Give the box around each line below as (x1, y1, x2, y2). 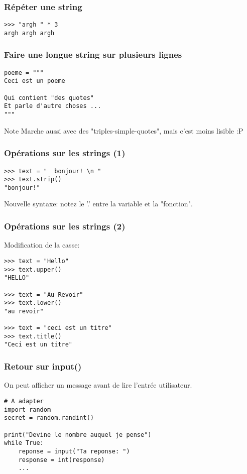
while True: (4, 439, 44, 447)
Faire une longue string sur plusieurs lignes (4, 48, 182, 61)
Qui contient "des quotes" (4, 94, 94, 101)
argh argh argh (4, 29, 55, 37)
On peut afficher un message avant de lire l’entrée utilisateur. (4, 380, 192, 390)
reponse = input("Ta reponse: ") (18, 447, 130, 455)
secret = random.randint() (4, 414, 94, 422)
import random (4, 406, 51, 413)
